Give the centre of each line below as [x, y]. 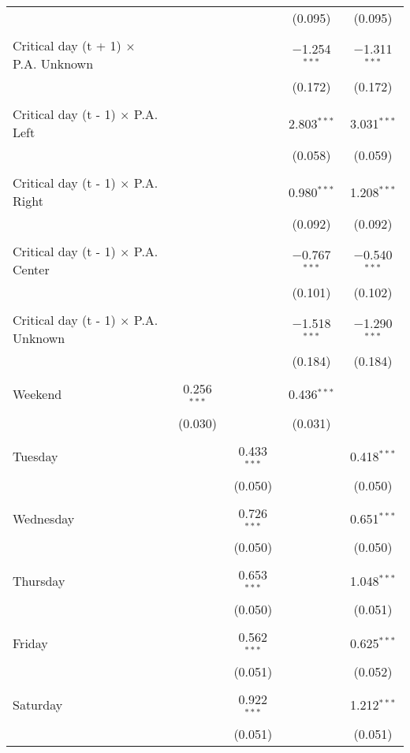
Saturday [38, 705]
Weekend [37, 394]
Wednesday [44, 518]
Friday [30, 643]
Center [31, 269]
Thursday [39, 580]
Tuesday [35, 457]
